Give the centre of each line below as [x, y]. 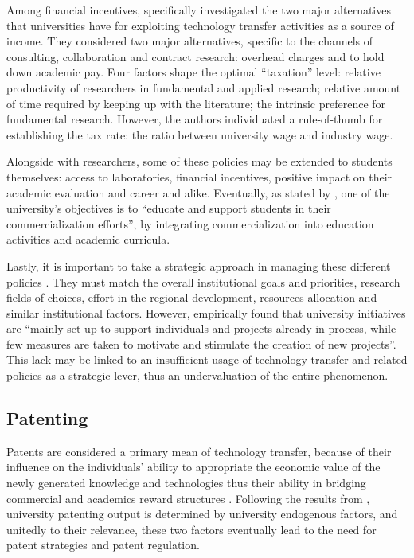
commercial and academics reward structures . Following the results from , [188, 498]
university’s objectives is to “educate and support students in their [169, 208]
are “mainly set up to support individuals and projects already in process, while [201, 328]
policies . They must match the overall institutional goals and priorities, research [203, 281]
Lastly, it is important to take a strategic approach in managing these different [199, 265]
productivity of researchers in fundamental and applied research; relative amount [204, 87]
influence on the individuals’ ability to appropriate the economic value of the [193, 467]
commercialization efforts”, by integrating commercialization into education [190, 223]
